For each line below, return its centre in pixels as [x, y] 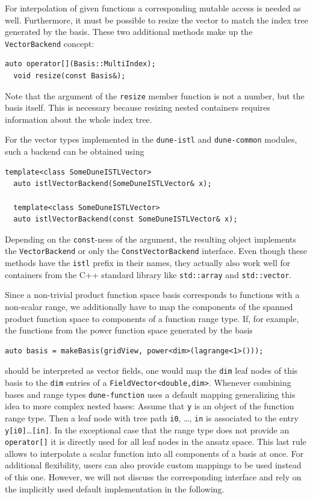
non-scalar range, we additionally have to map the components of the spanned [149, 306]
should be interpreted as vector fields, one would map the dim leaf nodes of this [151, 370]
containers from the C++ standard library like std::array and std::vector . [148, 274]
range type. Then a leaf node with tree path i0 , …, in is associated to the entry [152, 417]
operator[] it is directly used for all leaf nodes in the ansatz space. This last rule [156, 442]
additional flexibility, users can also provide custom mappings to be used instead [153, 465]
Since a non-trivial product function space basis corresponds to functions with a [152, 295]
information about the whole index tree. [79, 119]
